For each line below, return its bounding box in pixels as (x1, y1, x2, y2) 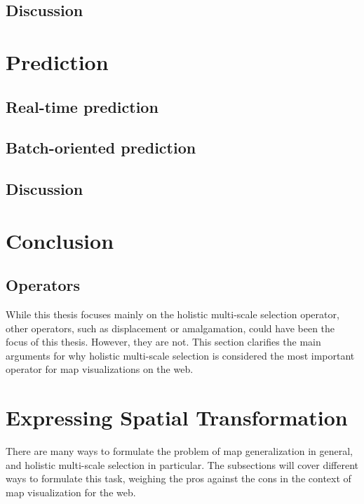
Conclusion (6, 226, 114, 254)
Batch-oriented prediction (6, 137, 196, 158)
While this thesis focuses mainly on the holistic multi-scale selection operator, (6, 307, 339, 322)
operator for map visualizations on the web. (6, 362, 194, 376)
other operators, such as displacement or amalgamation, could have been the (6, 320, 335, 335)
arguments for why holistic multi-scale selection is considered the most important (6, 348, 355, 362)
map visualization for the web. (6, 484, 136, 499)
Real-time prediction (6, 95, 159, 117)
